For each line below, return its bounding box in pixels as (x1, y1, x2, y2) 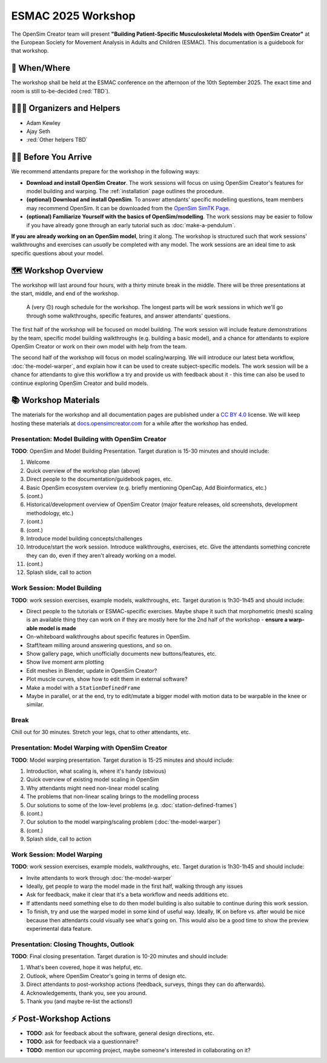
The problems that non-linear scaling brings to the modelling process (26, 793, 199, 800)
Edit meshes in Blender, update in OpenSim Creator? (26, 667, 157, 674)
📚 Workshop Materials (11, 395, 100, 405)
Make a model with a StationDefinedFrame (26, 684, 140, 691)
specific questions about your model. (11, 249, 104, 257)
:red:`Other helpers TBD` (26, 136, 88, 144)
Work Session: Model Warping (11, 850, 103, 859)
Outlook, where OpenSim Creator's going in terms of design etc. (26, 972, 187, 979)
